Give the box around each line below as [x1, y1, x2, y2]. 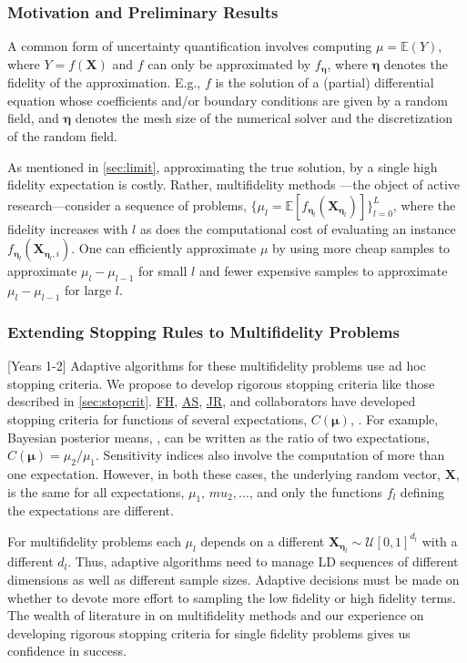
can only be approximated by [147, 54, 311, 73]
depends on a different [200, 531, 325, 550]
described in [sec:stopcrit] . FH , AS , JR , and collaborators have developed [7, 392, 416, 411]
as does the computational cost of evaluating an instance [139, 219, 456, 238]
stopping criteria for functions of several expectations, [7, 410, 308, 429]
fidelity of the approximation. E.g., [7, 73, 201, 92]
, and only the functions [249, 482, 382, 501]
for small [138, 261, 188, 280]
